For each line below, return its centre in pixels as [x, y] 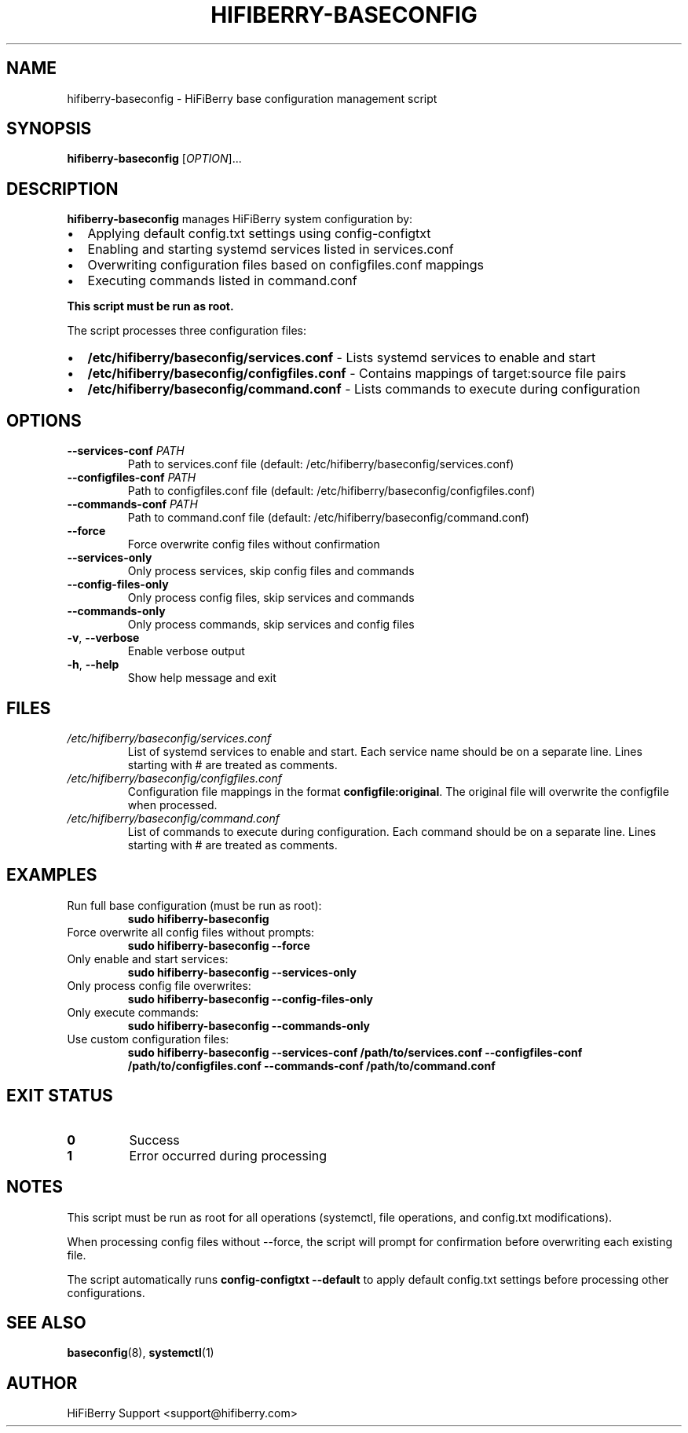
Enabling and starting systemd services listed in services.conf [271, 249]
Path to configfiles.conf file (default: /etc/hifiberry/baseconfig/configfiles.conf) [331, 491]
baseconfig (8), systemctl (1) [141, 1353]
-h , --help [93, 665]
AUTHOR [42, 1383]
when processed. [172, 804]
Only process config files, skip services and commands [271, 598]
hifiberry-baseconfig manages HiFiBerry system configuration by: [240, 219]
